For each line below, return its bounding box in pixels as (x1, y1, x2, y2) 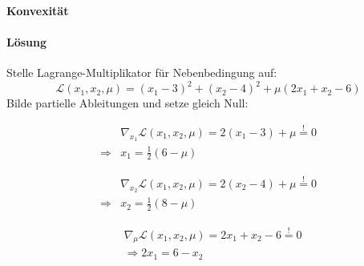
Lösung (6, 33, 47, 50)
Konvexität (6, 2, 69, 18)
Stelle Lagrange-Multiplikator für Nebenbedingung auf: (6, 63, 277, 80)
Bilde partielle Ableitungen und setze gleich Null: (6, 95, 249, 111)
